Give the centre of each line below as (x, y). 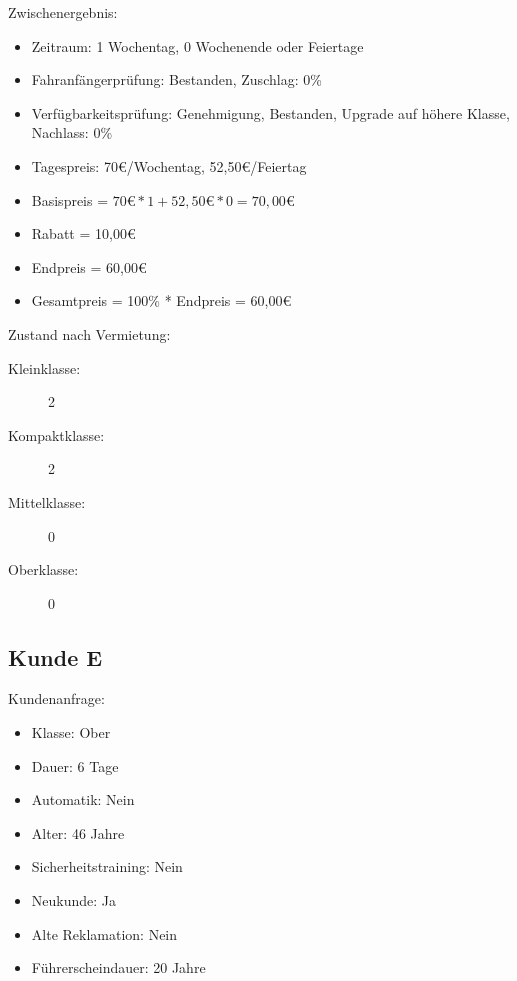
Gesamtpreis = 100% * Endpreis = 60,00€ (161, 300)
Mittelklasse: (47, 501)
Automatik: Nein (83, 799)
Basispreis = (70, 199)
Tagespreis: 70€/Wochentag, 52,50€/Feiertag (169, 165)
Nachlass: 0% (72, 132)
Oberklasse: (43, 569)
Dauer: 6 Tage (75, 765)
